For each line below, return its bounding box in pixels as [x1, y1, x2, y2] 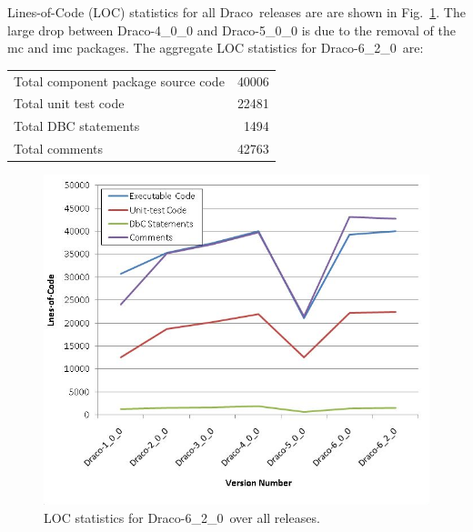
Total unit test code [14, 94, 125, 113]
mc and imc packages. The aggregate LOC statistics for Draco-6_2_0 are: [7, 38, 424, 57]
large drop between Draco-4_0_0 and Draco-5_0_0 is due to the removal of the [7, 20, 456, 39]
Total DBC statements [14, 116, 140, 136]
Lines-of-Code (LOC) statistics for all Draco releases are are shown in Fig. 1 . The [7, 3, 466, 21]
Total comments [14, 139, 104, 158]
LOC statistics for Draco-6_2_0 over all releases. [44, 508, 320, 527]
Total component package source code [14, 71, 225, 90]
